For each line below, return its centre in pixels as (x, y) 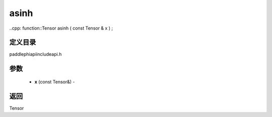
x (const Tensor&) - (55, 82)
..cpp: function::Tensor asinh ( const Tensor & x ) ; (61, 28)
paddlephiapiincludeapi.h (36, 54)
